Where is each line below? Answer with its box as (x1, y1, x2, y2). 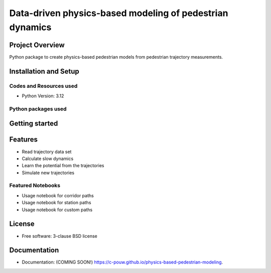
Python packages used (9, 105, 67, 112)
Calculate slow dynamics (22, 156, 74, 162)
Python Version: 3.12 (22, 93, 64, 99)
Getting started (9, 119, 58, 128)
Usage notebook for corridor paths (22, 192, 94, 198)
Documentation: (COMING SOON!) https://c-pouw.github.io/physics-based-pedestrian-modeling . (22, 259, 223, 265)
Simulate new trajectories (22, 170, 75, 176)
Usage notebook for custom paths (22, 206, 93, 213)
